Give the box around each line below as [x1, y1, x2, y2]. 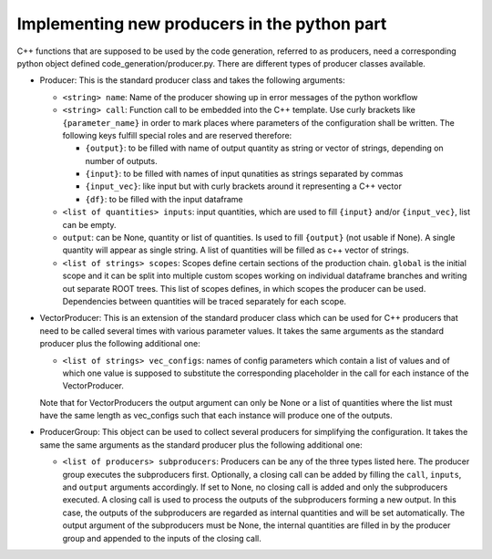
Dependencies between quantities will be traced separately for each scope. [62, 295, 346, 306]
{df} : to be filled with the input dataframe [85, 193, 243, 204]
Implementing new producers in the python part [16, 14, 387, 34]
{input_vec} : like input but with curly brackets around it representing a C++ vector [85, 181, 403, 192]
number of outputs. [85, 155, 159, 166]
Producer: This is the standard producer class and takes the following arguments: [39, 75, 345, 86]
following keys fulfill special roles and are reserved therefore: [62, 129, 292, 140]
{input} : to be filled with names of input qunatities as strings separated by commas [85, 169, 404, 180]
